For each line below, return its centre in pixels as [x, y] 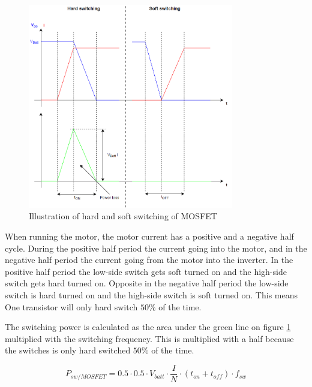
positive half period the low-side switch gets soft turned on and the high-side [146, 271]
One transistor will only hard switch [71, 306]
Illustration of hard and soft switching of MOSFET [123, 216]
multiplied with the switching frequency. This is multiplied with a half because [149, 338]
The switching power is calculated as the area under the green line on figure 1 [148, 327]
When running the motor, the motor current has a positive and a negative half [149, 236]
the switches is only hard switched [68, 350]
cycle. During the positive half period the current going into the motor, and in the [156, 248]
